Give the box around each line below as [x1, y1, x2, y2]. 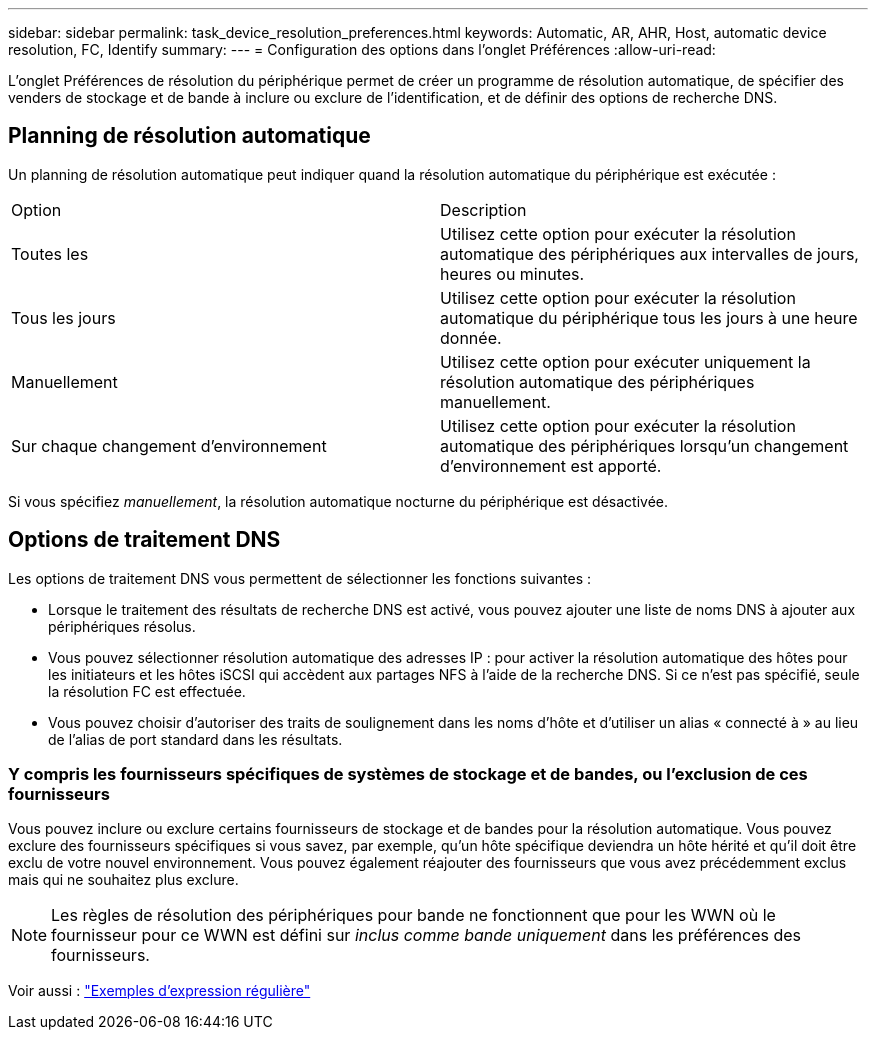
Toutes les [11, 243, 89, 264]
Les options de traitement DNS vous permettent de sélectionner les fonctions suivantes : [8, 569, 592, 587]
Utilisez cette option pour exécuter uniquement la [440, 351, 811, 372]
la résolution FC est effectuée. [48, 682, 246, 700]
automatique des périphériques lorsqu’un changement [440, 435, 849, 456]
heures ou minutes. [440, 263, 585, 284]
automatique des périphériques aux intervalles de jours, [440, 243, 859, 264]
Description [440, 199, 527, 220]
